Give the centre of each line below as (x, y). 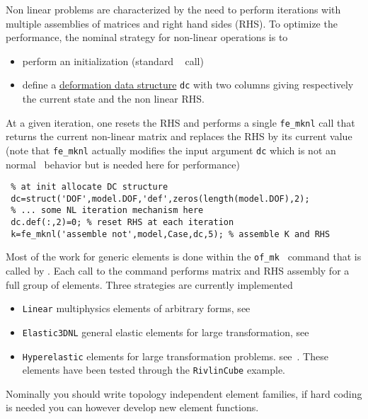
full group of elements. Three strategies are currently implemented (149, 284)
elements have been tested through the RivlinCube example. (154, 370)
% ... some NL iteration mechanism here (107, 211)
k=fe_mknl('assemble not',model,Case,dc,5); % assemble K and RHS (171, 234)
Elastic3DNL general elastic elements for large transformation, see (166, 332)
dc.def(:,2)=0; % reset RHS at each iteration (122, 223)
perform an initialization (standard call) (113, 61)
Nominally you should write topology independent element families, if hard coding (184, 393)
